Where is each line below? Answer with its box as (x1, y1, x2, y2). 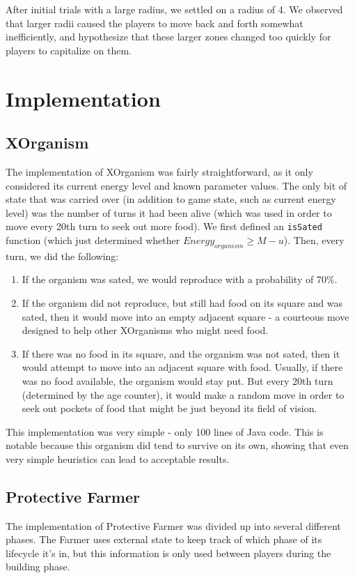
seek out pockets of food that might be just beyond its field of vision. (22, 401, 317, 416)
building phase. (6, 559, 70, 574)
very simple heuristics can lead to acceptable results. (6, 451, 230, 466)
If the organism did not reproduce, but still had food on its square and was (22, 295, 343, 310)
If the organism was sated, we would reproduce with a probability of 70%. (22, 272, 338, 287)
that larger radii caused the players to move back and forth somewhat (6, 15, 303, 30)
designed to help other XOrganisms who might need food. (22, 323, 269, 337)
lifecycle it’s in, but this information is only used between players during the (6, 545, 331, 560)
